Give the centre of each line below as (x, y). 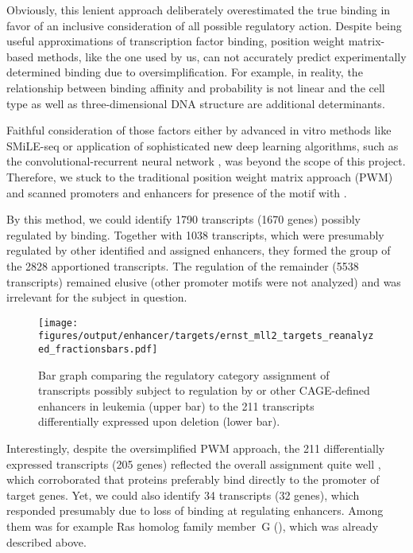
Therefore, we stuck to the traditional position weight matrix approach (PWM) (200, 176)
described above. (46, 541)
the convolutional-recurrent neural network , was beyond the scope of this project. (206, 161)
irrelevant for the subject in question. (97, 297)
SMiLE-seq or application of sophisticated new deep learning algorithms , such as (203, 145)
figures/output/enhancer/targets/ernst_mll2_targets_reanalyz (206, 336)
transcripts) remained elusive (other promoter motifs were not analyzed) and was (204, 281)
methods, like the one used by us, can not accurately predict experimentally (222, 56)
